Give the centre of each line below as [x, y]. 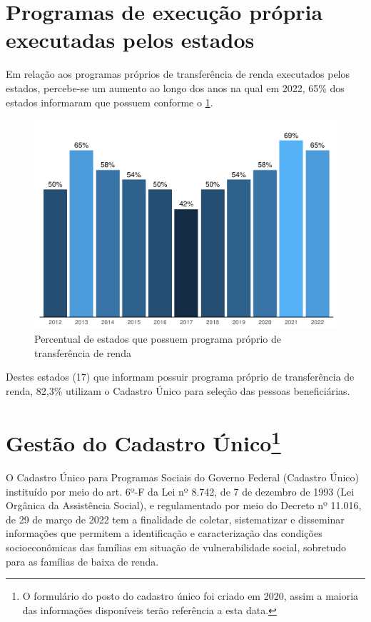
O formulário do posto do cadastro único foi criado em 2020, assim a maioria [190, 596]
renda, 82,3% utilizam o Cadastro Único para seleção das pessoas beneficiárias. [178, 391]
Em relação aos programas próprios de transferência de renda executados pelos [178, 74]
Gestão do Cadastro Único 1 [143, 441]
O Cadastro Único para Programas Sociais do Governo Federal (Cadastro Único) [182, 477]
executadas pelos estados [130, 40]
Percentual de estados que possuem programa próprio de [158, 339]
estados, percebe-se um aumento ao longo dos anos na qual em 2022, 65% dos [175, 87]
